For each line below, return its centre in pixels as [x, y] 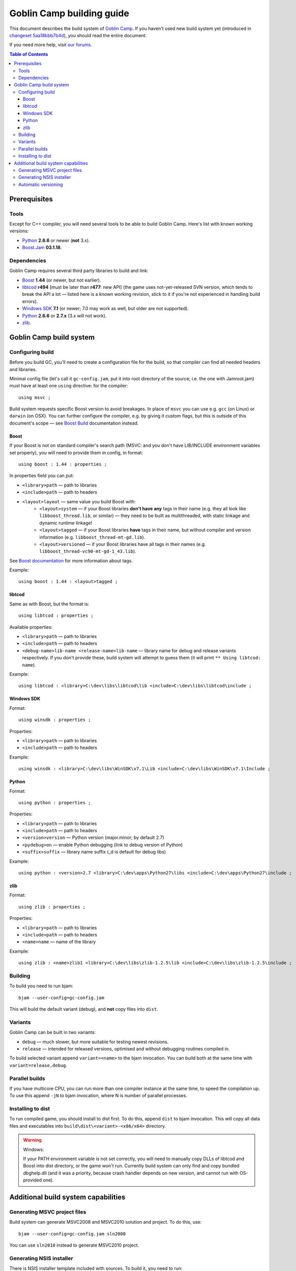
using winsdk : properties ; [55, 720]
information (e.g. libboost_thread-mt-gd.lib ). [92, 537]
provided [33, 1180]
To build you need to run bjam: [41, 986]
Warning [32, 1140]
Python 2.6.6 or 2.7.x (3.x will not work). [64, 316]
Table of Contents [29, 54]
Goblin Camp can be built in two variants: [53, 1033]
